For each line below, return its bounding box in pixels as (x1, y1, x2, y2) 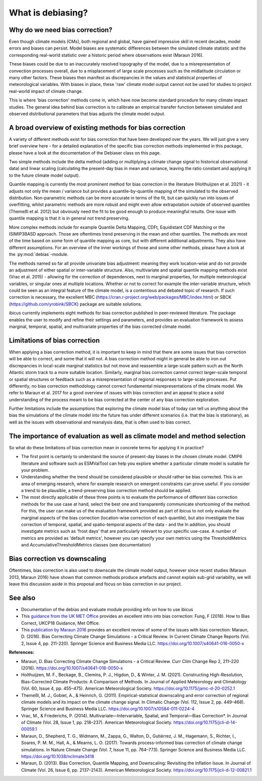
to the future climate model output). (9, 172, 80, 178)
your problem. (21, 467, 49, 473)
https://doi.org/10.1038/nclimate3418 (21, 753, 95, 760)
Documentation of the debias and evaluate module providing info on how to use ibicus (21, 606, 194, 612)
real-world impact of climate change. (9, 88, 83, 94)
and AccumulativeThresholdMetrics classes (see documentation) (21, 542, 151, 548)
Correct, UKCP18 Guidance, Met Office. (21, 620, 100, 626)
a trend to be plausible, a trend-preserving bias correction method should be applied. (21, 488, 192, 493)
